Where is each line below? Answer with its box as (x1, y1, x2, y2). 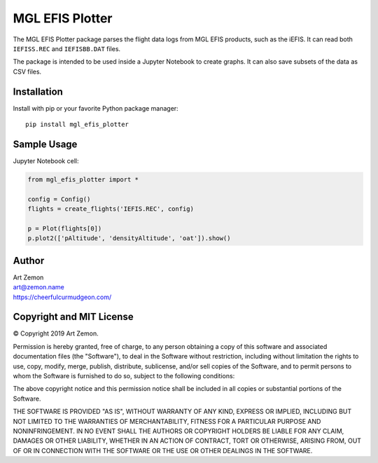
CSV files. (13, 67, 42, 76)
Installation (13, 85, 63, 97)
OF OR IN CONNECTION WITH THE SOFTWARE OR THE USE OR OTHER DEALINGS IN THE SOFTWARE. (13, 446, 313, 455)
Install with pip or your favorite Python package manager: (13, 104, 178, 112)
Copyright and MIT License (13, 311, 134, 323)
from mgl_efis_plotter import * (27, 175, 139, 184)
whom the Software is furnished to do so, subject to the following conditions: (13, 372, 235, 380)
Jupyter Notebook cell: (13, 156, 79, 165)
